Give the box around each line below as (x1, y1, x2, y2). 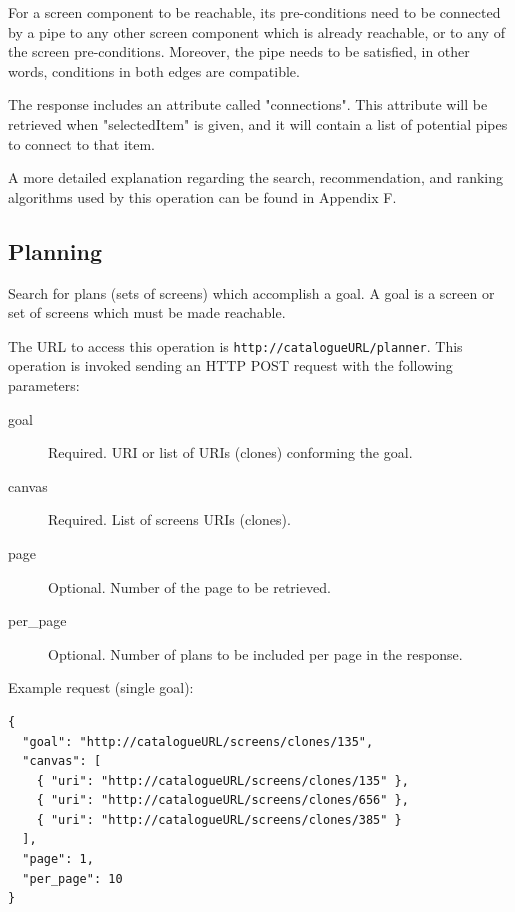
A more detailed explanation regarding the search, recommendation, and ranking (8, 167, 504, 188)
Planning (8, 235, 102, 266)
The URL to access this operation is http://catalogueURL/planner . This (8, 335, 463, 356)
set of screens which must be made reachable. (8, 302, 286, 323)
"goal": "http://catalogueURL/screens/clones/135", (22, 734, 374, 749)
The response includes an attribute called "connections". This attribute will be (8, 94, 488, 115)
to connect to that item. (8, 133, 155, 154)
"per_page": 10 (22, 871, 123, 886)
